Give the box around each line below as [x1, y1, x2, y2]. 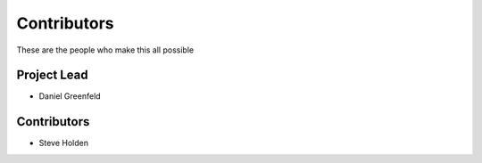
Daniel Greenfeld [38, 91, 102, 102]
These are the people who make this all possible [16, 45, 195, 55]
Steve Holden [38, 138, 89, 149]
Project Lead [16, 68, 88, 83]
